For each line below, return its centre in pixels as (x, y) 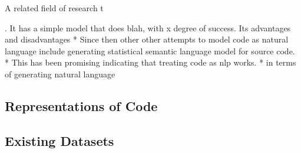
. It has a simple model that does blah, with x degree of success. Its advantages (148, 27)
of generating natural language (60, 74)
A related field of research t (54, 8)
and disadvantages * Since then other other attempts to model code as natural (147, 39)
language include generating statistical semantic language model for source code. (150, 51)
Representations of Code (81, 105)
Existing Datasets (59, 140)
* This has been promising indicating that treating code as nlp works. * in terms (150, 62)
